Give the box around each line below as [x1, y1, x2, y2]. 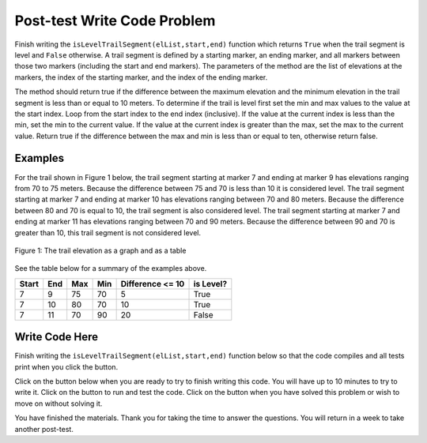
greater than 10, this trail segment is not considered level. [14, 227, 202, 237]
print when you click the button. [14, 362, 119, 371]
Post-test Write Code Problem [14, 12, 216, 29]
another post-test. [14, 424, 74, 434]
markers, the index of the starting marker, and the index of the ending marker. [14, 72, 268, 82]
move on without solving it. [14, 399, 103, 408]
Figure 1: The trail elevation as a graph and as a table [14, 246, 187, 255]
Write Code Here [14, 330, 99, 344]
